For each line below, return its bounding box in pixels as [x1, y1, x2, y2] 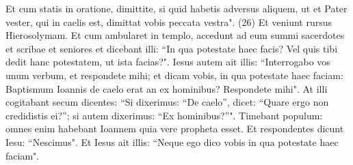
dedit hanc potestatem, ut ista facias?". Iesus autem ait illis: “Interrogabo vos [5, 55, 330, 69]
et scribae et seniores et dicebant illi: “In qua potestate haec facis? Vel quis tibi [5, 41, 338, 55]
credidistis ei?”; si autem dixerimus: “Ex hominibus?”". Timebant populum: [5, 108, 323, 122]
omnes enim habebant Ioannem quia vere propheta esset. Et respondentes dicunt [5, 121, 344, 136]
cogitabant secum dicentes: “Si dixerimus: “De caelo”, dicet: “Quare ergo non [5, 95, 329, 109]
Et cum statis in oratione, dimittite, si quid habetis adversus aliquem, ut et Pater [5, 1, 348, 15]
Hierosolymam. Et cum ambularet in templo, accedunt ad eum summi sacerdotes [5, 28, 345, 42]
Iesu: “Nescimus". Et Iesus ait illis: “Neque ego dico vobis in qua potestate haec [5, 134, 339, 149]
